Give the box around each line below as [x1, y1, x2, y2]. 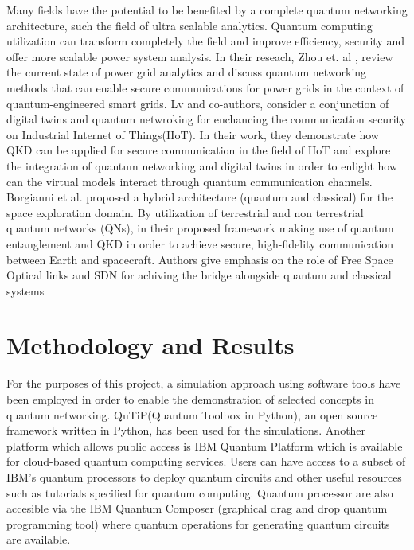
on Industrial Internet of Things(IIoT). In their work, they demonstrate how [6, 126, 379, 142]
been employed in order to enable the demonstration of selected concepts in [6, 391, 374, 407]
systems [6, 282, 45, 298]
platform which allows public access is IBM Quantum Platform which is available [6, 437, 403, 454]
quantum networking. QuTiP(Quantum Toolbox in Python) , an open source [6, 406, 378, 423]
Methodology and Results [6, 329, 295, 361]
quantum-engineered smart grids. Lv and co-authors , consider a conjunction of [6, 95, 389, 111]
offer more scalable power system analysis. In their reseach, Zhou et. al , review [6, 48, 393, 64]
